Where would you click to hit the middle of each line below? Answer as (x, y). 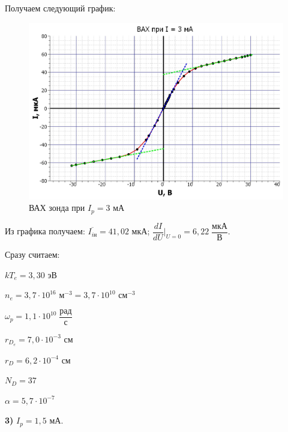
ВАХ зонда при (57, 208)
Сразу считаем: (32, 254)
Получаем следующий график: (60, 8)
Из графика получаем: (45, 231)
